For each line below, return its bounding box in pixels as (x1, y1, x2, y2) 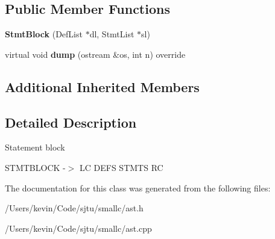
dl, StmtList (89, 28, 134, 40)
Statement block (5, 141, 65, 154)
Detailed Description (5, 113, 137, 131)
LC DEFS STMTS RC (80, 161, 163, 173)
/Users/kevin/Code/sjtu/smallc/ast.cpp (5, 222, 152, 234)
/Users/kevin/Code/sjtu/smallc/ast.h (5, 202, 144, 214)
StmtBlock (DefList (5, 28, 83, 40)
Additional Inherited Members (5, 77, 200, 96)
